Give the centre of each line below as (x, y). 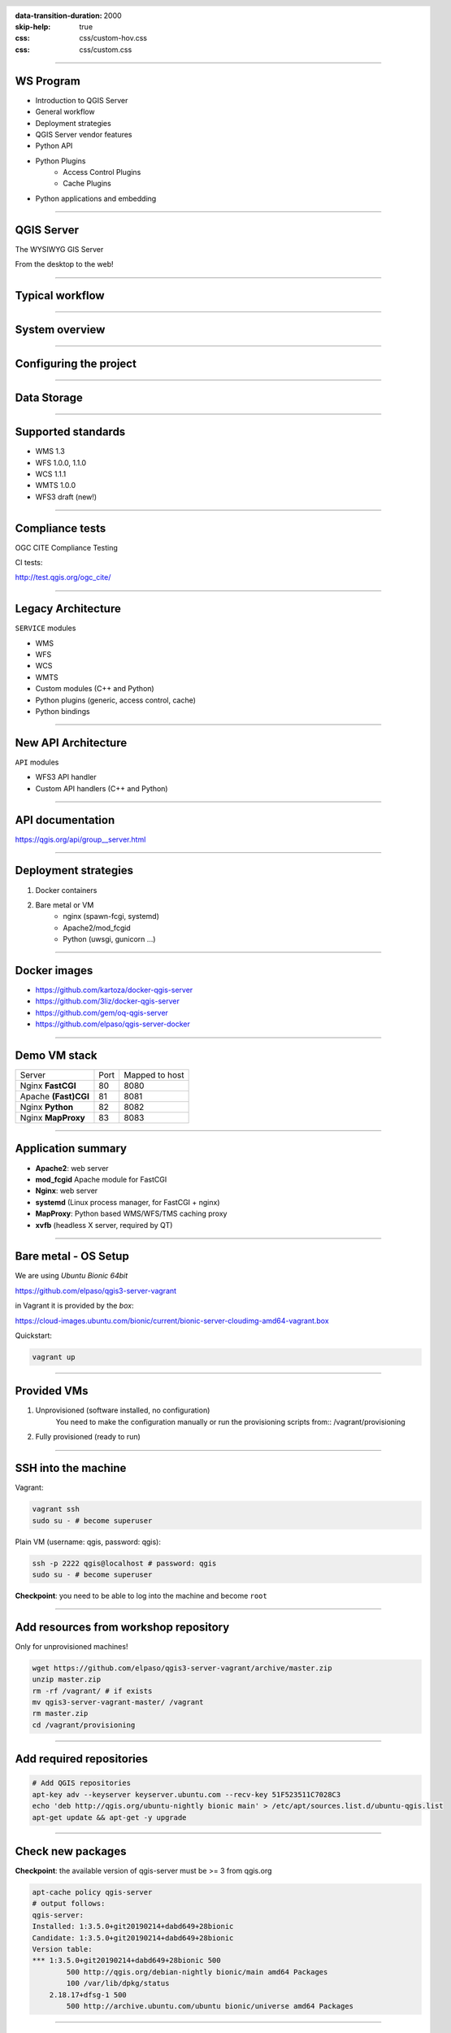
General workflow (65, 112)
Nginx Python (47, 1108)
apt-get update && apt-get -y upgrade (109, 1817)
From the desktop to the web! (64, 264)
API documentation (65, 820)
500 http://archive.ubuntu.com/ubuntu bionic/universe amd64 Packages (210, 2006)
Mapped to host (154, 1075)
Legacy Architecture (68, 609)
